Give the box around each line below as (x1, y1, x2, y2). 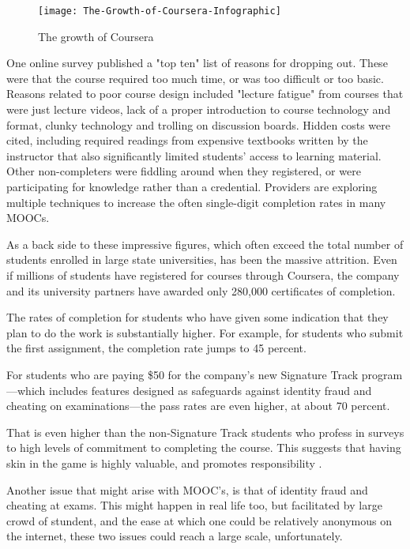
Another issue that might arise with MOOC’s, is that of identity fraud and (6, 481, 368, 498)
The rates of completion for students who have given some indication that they (6, 309, 389, 325)
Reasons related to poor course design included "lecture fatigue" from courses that (6, 85, 404, 102)
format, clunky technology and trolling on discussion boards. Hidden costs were (6, 116, 390, 133)
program (361, 366, 403, 382)
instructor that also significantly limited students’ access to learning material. (6, 147, 382, 164)
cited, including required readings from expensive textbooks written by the (6, 132, 368, 149)
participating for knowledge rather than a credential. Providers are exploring (6, 179, 378, 194)
